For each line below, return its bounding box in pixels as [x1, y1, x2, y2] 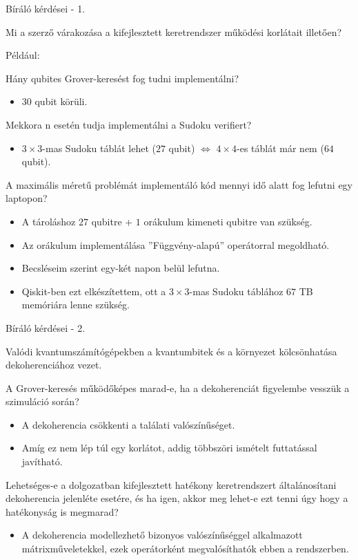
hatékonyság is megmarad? [6, 504, 119, 519]
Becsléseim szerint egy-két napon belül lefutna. [21, 261, 220, 275]
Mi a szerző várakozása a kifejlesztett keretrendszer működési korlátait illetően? [6, 24, 342, 39]
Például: [6, 48, 40, 62]
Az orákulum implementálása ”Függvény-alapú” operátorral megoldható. [21, 237, 330, 252]
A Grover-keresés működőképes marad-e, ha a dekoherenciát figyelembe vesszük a [6, 380, 350, 395]
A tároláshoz [21, 214, 76, 228]
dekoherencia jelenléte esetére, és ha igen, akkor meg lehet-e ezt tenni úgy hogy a [6, 491, 348, 505]
